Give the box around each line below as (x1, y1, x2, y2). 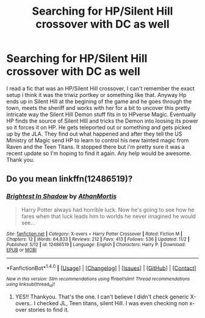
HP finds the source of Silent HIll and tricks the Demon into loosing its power (6, 117, 199, 125)
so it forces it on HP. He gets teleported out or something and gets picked (6, 123, 192, 131)
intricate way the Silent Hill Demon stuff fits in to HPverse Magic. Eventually (6, 110, 196, 118)
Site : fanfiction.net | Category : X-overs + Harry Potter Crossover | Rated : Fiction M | (6, 231, 183, 237)
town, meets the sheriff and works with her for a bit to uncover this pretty (6, 104, 190, 111)
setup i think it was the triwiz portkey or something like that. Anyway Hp (6, 91, 187, 98)
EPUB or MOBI (6, 247, 37, 253)
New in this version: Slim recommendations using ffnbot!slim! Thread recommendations (6, 276, 190, 282)
